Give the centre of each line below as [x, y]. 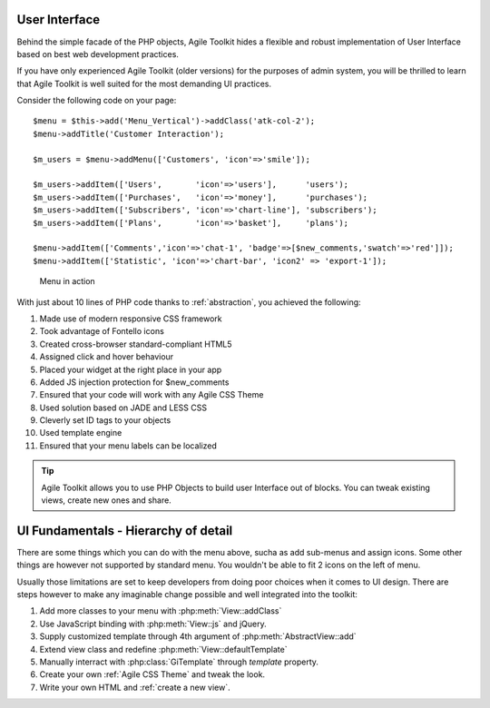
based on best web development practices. [98, 54]
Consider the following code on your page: [97, 101]
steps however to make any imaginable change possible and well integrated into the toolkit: [187, 595]
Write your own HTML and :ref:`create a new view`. [135, 687]
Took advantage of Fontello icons [102, 331]
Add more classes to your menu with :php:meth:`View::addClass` [161, 611]
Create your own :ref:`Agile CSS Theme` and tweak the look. [152, 674]
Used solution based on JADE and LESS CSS [123, 408]
